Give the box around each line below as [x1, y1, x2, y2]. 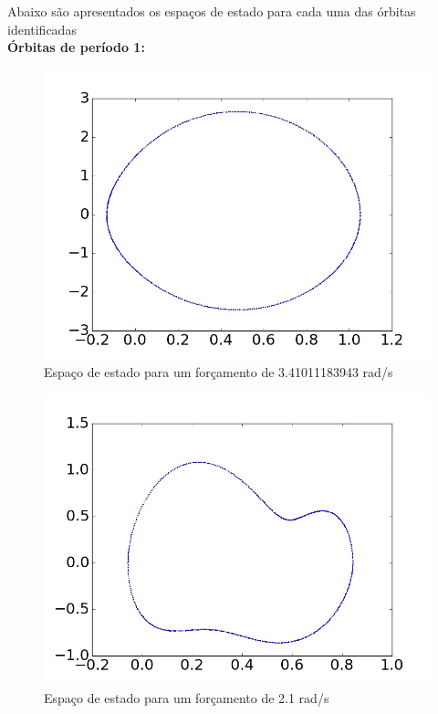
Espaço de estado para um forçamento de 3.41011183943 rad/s [44, 362, 393, 382]
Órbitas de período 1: [7, 37, 145, 57]
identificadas [7, 19, 77, 38]
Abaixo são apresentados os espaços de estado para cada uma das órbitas [7, 2, 416, 20]
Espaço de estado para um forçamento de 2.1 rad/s [44, 688, 329, 707]
